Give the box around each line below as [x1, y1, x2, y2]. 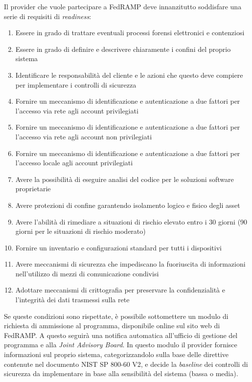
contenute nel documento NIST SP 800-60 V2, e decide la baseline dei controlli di [4, 359, 248, 369]
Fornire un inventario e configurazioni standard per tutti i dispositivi [15, 242, 222, 252]
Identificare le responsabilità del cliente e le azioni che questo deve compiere [15, 69, 243, 80]
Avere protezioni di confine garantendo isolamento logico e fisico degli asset [15, 200, 240, 210]
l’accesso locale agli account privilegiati [15, 157, 133, 168]
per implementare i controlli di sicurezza [15, 79, 137, 90]
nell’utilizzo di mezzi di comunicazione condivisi [15, 268, 159, 278]
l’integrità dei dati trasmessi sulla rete [15, 294, 130, 305]
